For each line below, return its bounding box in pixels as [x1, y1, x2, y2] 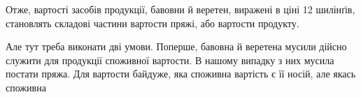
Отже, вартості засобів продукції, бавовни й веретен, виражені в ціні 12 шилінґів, [6, 2, 355, 16]
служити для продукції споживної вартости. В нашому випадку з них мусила [6, 52, 334, 67]
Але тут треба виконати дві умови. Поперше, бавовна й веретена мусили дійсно [6, 39, 347, 54]
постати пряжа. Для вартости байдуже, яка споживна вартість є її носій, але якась [6, 66, 356, 81]
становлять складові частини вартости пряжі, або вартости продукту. [6, 15, 299, 30]
